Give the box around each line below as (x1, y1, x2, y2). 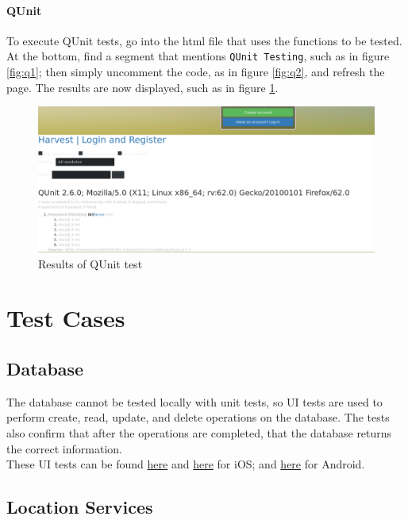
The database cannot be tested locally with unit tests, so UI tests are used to (6, 393, 383, 410)
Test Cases (6, 302, 125, 334)
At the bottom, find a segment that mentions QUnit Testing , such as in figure (6, 48, 390, 64)
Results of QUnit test (38, 255, 143, 272)
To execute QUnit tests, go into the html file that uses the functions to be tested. (6, 32, 402, 48)
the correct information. (6, 440, 122, 456)
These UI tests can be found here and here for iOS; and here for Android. (6, 456, 365, 472)
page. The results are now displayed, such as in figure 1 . (6, 79, 279, 95)
